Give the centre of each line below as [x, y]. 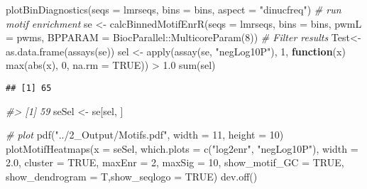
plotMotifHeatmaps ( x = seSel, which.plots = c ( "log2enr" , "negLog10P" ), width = [182, 148]
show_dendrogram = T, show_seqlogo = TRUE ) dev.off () [132, 176]
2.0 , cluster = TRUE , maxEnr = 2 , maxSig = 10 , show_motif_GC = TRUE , [175, 162]
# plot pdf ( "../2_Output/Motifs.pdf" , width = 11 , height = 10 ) [145, 135]
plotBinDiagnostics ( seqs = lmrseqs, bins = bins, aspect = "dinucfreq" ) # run [174, 9]
